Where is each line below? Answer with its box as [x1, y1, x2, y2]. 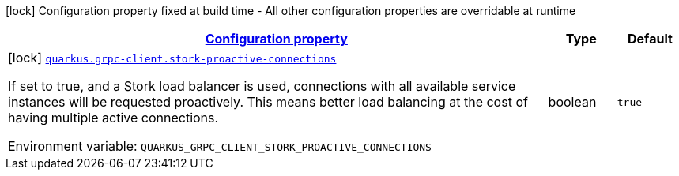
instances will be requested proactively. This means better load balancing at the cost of [8, 94, 528, 110]
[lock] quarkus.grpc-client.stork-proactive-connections [8, 50, 337, 66]
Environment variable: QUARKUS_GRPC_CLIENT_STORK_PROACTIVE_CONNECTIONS [8, 138, 432, 154]
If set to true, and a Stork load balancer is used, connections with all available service [8, 78, 516, 94]
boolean [548, 94, 597, 110]
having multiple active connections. [8, 110, 219, 125]
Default [627, 31, 673, 47]
